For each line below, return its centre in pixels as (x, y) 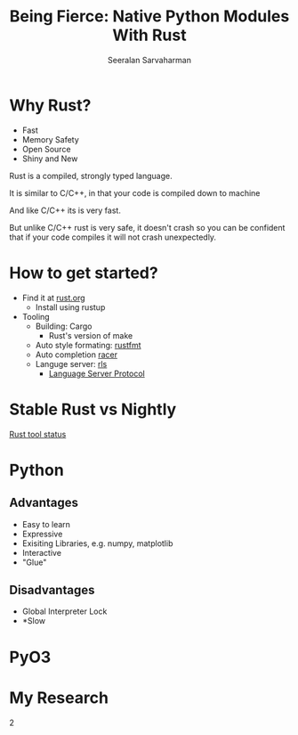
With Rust (149, 35)
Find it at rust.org (54, 298)
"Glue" (34, 562)
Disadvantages (52, 590)
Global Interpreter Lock (64, 611)
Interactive (42, 552)
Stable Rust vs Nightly (93, 409)
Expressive (42, 534)
